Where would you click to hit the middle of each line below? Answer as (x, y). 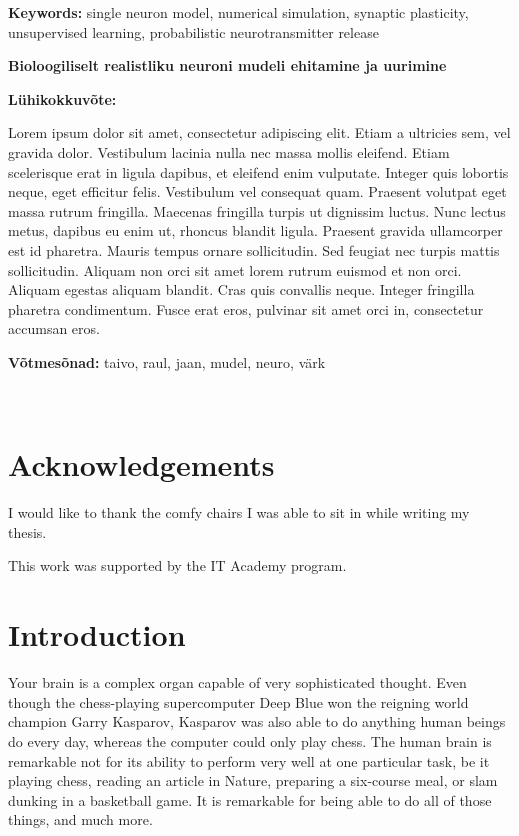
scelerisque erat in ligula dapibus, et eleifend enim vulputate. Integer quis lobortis (258, 171)
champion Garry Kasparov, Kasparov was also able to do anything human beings (257, 721)
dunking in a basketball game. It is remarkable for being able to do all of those (250, 799)
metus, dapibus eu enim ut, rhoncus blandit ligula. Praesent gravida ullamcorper (255, 230)
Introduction (97, 634)
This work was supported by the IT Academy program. (177, 565)
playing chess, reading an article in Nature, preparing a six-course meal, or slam (253, 780)
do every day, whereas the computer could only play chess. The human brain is (250, 740)
